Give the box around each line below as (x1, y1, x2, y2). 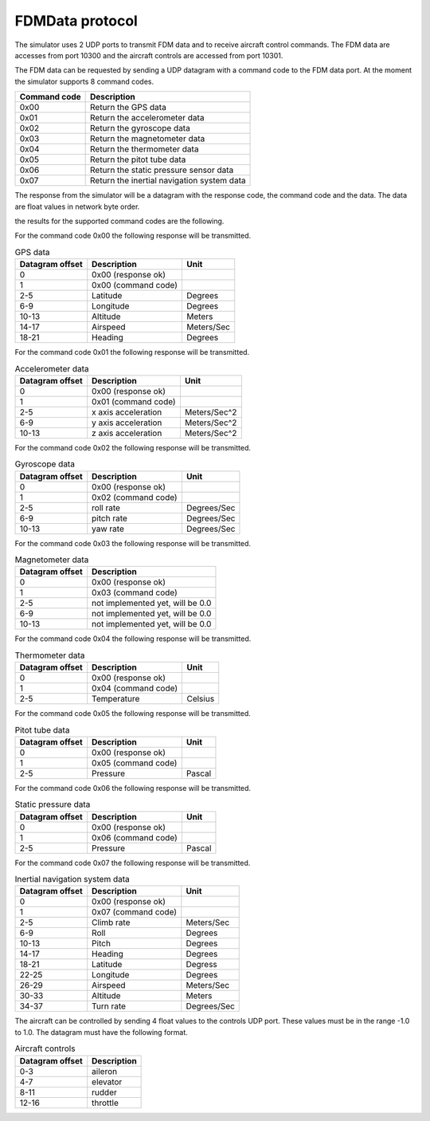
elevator (92, 1076, 123, 1088)
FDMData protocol (14, 12, 139, 29)
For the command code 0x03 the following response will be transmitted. (14, 538, 251, 548)
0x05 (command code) (92, 757, 178, 769)
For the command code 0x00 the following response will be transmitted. (14, 231, 252, 241)
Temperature (92, 694, 140, 705)
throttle (92, 1097, 119, 1108)
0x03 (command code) (92, 587, 178, 598)
